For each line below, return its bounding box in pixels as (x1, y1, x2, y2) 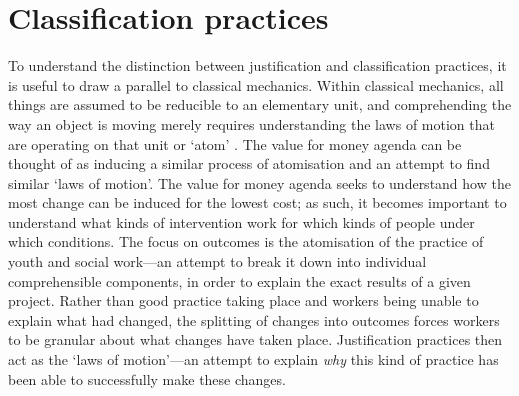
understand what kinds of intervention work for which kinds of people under (8, 211, 475, 232)
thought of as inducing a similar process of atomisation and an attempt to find (8, 153, 490, 174)
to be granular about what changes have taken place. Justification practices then (8, 329, 503, 350)
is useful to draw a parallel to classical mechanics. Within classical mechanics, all (8, 74, 504, 95)
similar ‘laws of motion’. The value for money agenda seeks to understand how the (8, 172, 511, 193)
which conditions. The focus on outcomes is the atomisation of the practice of (8, 231, 484, 252)
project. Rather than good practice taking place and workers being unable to (8, 290, 479, 311)
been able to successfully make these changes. (8, 368, 286, 389)
